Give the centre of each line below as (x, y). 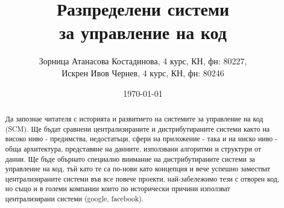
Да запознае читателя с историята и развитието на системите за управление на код (134, 118)
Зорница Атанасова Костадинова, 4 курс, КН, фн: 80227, (143, 61)
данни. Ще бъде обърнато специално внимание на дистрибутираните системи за (130, 158)
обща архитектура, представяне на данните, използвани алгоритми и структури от (133, 148)
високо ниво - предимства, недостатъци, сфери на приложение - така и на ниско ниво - (141, 139)
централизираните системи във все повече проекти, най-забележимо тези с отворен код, (142, 178)
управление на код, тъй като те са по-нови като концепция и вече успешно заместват (138, 169)
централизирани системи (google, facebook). (74, 199)
